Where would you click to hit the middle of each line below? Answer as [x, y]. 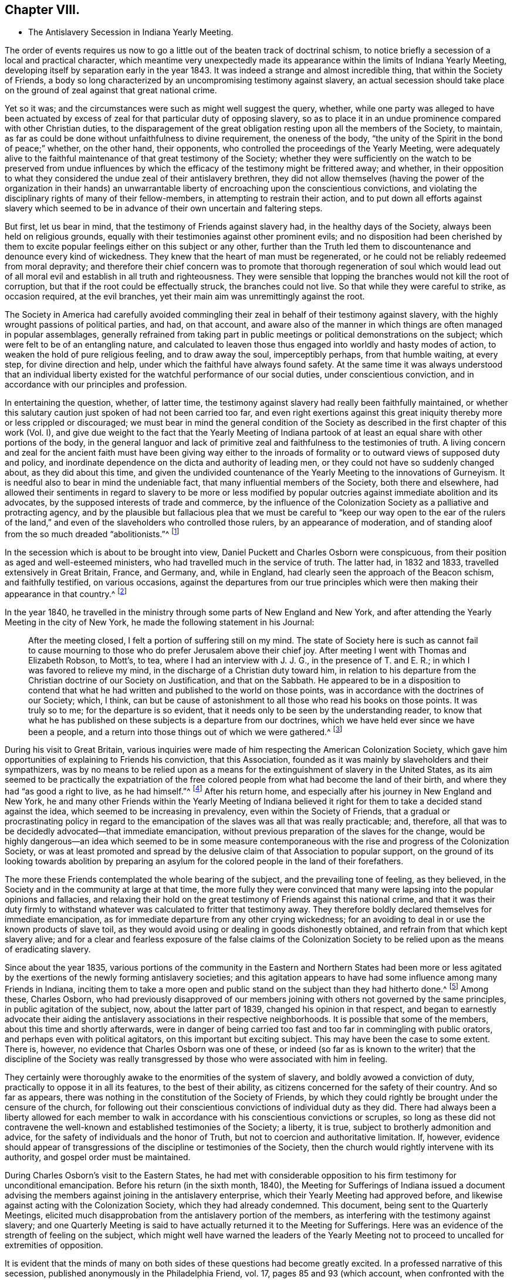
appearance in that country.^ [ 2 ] [66, 593]
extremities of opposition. [54, 1245]
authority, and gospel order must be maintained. [98, 1157]
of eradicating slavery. [48, 949]
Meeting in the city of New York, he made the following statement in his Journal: [160, 622]
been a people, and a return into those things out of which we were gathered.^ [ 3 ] [185, 731]
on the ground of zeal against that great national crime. [111, 90]
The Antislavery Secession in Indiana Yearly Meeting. [131, 32]
